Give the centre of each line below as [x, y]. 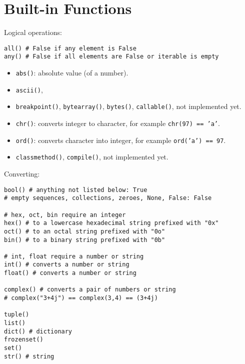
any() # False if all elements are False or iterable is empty [111, 57]
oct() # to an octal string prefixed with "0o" [85, 231]
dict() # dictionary [38, 331]
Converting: [22, 173]
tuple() [17, 315]
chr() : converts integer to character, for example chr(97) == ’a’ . [118, 123]
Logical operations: [33, 32]
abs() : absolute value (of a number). [72, 73]
